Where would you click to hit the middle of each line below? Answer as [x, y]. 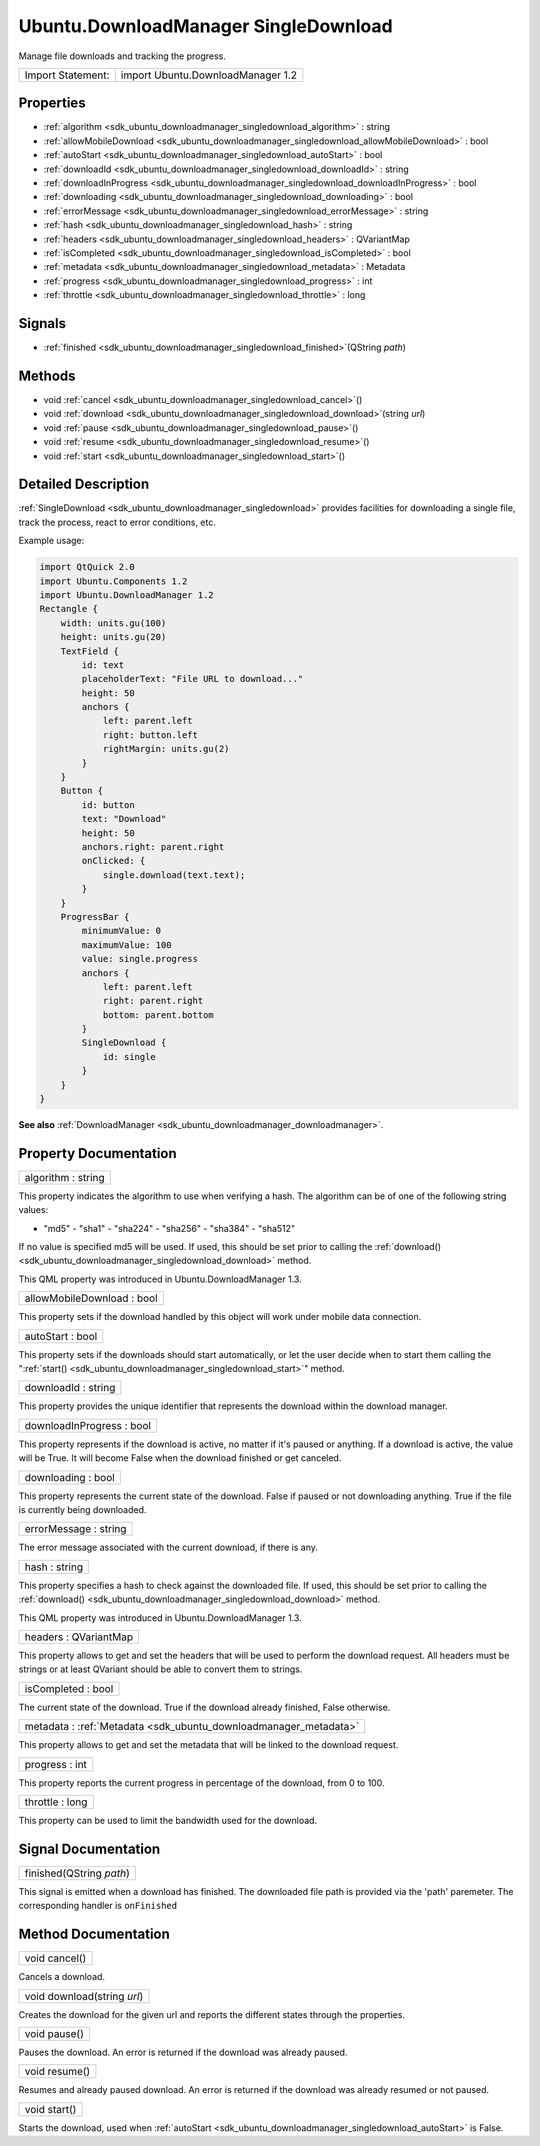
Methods [47, 375]
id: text [103, 664]
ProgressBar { [95, 916]
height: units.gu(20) [113, 637]
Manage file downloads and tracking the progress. [122, 56]
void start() [50, 2109]
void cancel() [55, 1958]
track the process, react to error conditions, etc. [117, 522]
